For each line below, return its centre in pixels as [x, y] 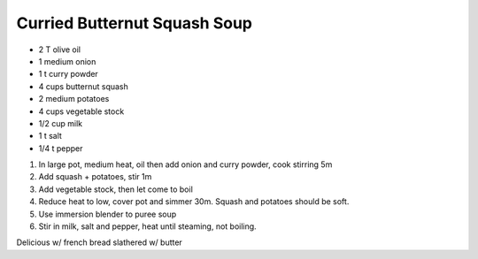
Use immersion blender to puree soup [108, 214]
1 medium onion [67, 61]
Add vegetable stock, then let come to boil [116, 189]
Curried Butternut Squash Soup [134, 23]
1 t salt [50, 136]
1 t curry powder [69, 74]
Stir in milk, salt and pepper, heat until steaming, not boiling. [147, 226]
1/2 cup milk [61, 123]
